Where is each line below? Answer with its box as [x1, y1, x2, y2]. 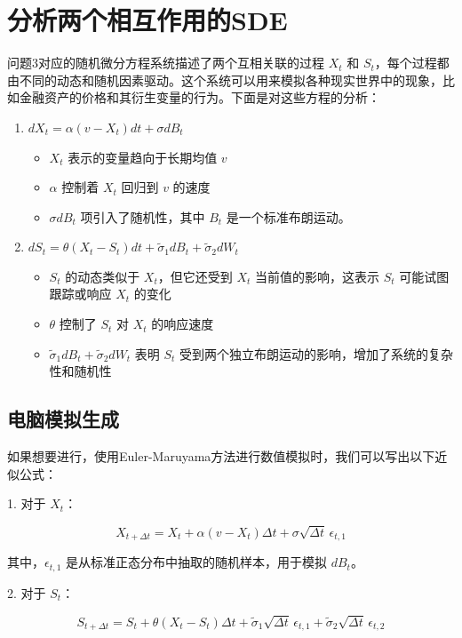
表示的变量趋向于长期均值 [68, 148, 218, 166]
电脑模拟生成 [7, 405, 119, 433]
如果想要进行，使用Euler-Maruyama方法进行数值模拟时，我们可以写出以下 [7, 447, 435, 466]
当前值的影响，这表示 [255, 267, 380, 285]
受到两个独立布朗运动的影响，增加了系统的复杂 [179, 344, 454, 363]
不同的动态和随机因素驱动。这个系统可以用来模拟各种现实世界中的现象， [19, 70, 442, 89]
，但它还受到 [157, 267, 233, 285]
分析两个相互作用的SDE [7, 2, 288, 38]
